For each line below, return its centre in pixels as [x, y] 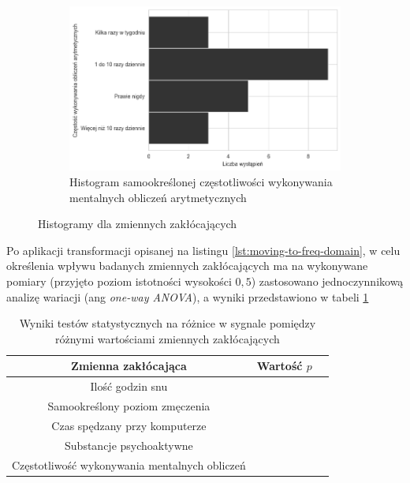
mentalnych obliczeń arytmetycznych [158, 197]
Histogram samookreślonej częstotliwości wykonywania [201, 182]
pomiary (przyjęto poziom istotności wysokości [119, 281]
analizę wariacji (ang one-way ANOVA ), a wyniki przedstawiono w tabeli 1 [188, 296]
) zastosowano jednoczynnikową [327, 281]
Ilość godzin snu [129, 386]
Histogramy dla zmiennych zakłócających [138, 224]
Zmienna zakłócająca [129, 366]
